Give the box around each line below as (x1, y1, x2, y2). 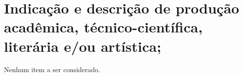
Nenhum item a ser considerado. (4, 64, 100, 74)
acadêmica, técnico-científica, (4, 17, 203, 37)
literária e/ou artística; (4, 36, 161, 56)
